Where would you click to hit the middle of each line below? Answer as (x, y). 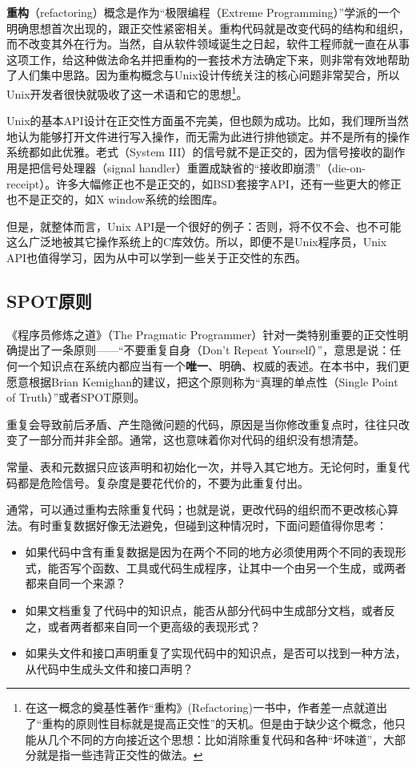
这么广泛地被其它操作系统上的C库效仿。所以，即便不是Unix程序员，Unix (197, 242)
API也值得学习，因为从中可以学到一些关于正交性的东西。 (157, 257)
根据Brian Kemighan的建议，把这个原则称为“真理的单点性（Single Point (213, 381)
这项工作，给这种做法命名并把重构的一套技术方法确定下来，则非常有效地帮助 (208, 59)
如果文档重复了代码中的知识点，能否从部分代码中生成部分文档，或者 (204, 610)
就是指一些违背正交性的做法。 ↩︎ (120, 755)
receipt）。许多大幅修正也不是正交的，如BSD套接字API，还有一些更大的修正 (204, 183)
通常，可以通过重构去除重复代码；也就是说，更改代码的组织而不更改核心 (197, 509)
